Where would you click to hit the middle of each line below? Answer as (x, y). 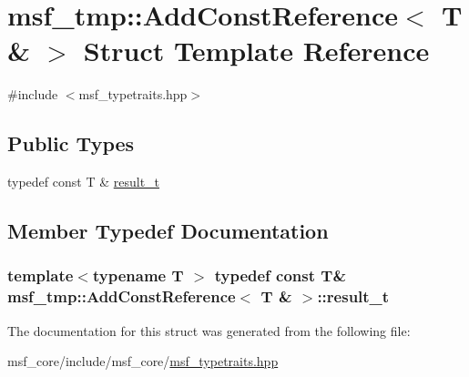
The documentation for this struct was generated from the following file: (209, 330)
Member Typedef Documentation (168, 231)
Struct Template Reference (256, 51)
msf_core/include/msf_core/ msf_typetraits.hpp (143, 361)
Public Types (71, 143)
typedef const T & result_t (84, 182)
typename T (138, 275)
